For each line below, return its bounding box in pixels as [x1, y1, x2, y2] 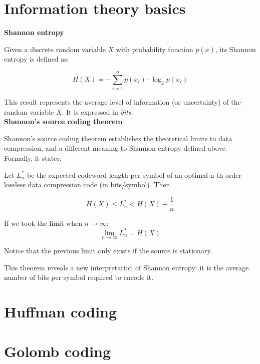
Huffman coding [4, 301, 117, 322]
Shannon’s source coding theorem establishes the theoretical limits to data [4, 133, 232, 143]
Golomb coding [4, 340, 111, 361]
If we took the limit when [4, 217, 82, 228]
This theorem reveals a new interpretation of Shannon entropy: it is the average [4, 262, 249, 272]
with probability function [116, 44, 193, 54]
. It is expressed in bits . [62, 106, 133, 117]
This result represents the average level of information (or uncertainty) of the [4, 97, 241, 107]
